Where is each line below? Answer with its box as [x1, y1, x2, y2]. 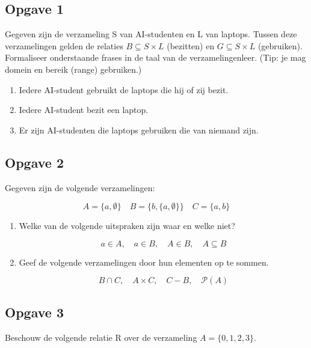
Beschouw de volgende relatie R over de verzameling [5, 331, 197, 343]
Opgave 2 [5, 153, 64, 171]
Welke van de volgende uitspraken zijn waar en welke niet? [19, 219, 235, 232]
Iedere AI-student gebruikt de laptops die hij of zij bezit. [19, 83, 229, 96]
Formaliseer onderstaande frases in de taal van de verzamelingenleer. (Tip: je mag [5, 51, 306, 64]
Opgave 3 [5, 302, 64, 321]
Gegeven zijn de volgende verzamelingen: [5, 181, 155, 194]
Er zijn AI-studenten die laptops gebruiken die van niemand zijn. [19, 123, 259, 136]
